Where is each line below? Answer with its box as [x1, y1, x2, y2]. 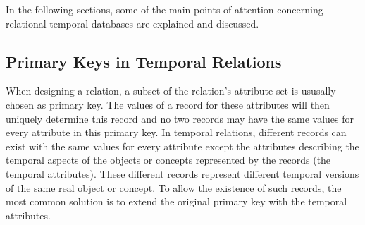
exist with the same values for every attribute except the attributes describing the [6, 138, 359, 153]
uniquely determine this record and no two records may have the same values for [6, 111, 354, 126]
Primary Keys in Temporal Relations [6, 50, 282, 72]
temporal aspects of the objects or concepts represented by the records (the [6, 152, 331, 167]
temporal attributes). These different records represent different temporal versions [6, 166, 359, 181]
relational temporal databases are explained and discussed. [6, 16, 259, 30]
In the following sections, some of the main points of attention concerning [6, 2, 323, 16]
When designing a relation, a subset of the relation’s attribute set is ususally [6, 83, 336, 98]
